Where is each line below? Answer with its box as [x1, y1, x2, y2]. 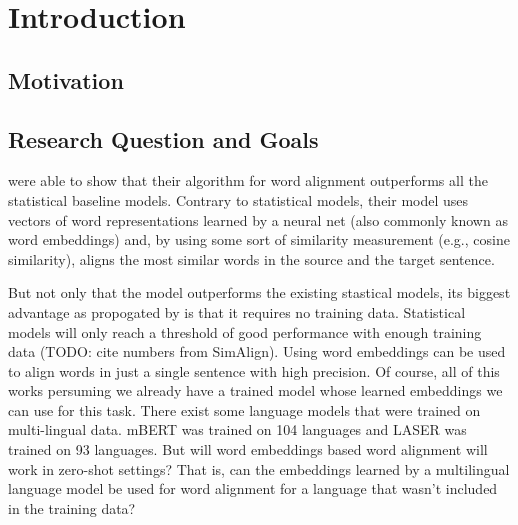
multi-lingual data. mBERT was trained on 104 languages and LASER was [8, 419, 467, 440]
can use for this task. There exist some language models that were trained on [8, 399, 481, 420]
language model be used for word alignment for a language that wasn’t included [8, 478, 498, 499]
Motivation [8, 64, 124, 95]
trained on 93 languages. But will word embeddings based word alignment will [8, 439, 488, 460]
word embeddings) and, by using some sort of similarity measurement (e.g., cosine [8, 229, 510, 250]
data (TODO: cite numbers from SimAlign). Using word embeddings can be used [8, 341, 506, 362]
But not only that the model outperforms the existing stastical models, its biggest [8, 282, 511, 303]
